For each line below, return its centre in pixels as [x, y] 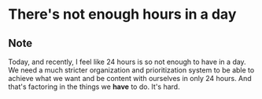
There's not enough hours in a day [122, 14]
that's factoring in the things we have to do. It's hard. [94, 87]
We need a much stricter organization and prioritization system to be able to [131, 70]
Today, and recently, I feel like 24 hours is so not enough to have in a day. [127, 62]
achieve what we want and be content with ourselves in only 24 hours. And [130, 78]
